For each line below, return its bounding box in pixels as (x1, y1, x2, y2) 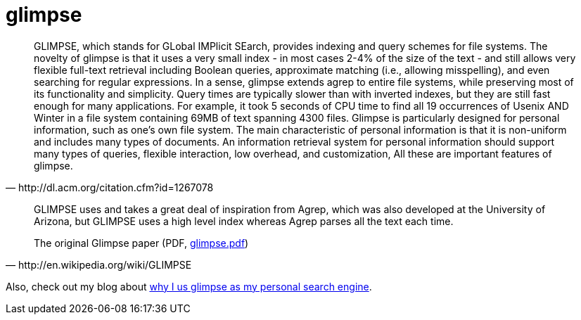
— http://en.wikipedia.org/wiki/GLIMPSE (6, 258, 192, 271)
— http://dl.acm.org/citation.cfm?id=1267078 (6, 181, 214, 193)
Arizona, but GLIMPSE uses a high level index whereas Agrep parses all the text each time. (34, 215, 454, 227)
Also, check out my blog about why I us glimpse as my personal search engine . (6, 280, 372, 293)
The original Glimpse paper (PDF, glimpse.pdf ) (34, 236, 249, 249)
